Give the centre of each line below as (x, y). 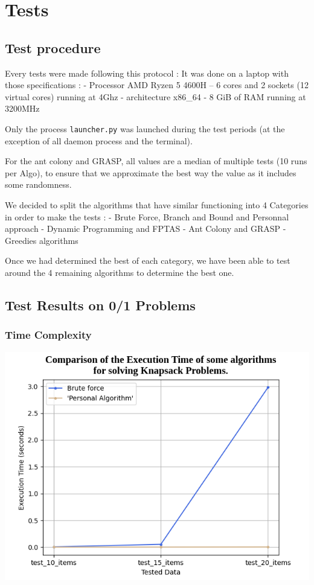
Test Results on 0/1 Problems (100, 305)
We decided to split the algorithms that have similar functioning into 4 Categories (157, 204)
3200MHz (22, 108)
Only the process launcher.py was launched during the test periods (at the (145, 128)
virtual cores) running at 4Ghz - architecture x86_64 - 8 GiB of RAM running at (155, 96)
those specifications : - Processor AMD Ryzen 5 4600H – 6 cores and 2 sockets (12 (157, 85)
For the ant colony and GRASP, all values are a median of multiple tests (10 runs (156, 161)
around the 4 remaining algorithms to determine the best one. (120, 272)
